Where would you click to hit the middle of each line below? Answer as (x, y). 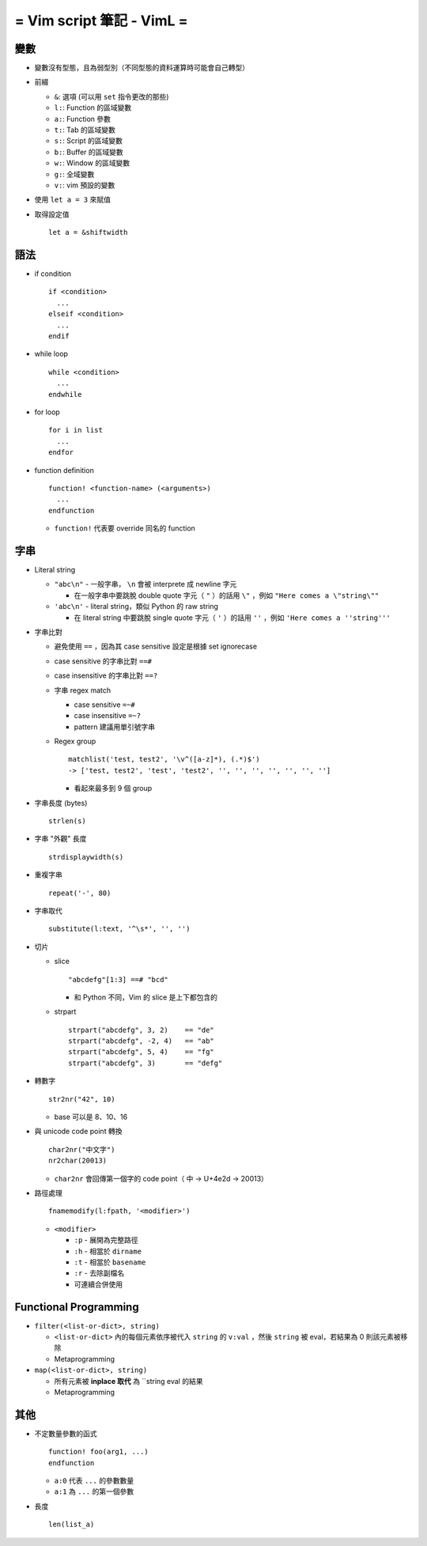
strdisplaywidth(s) (86, 857)
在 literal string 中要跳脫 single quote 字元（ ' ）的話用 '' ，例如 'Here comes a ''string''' (232, 618)
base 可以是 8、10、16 (91, 1117)
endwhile (65, 394)
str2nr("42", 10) (82, 1099)
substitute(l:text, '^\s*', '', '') (119, 929)
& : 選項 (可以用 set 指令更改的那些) (111, 96)
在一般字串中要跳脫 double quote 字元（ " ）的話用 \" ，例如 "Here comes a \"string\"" (227, 595)
